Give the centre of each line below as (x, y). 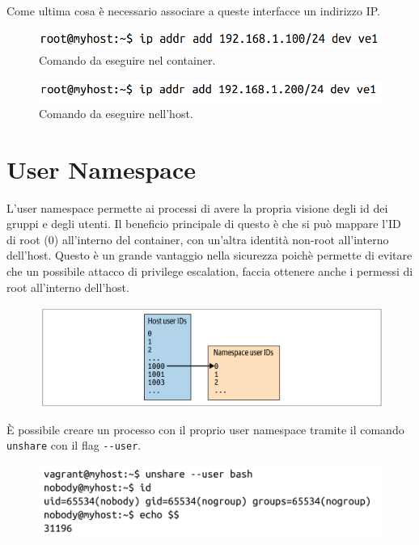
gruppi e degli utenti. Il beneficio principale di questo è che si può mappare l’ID (204, 224)
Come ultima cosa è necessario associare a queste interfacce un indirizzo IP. (193, 11)
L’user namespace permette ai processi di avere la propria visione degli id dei (197, 207)
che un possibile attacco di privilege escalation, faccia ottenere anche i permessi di (210, 271)
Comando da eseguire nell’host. (116, 113)
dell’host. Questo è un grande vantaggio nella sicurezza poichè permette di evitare (209, 255)
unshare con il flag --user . (74, 445)
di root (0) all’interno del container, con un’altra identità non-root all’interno (198, 239)
